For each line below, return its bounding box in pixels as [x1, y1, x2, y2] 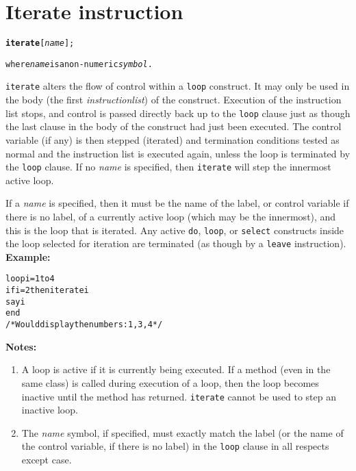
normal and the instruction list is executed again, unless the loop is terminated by [5, 146, 351, 160]
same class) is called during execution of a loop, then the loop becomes [21, 375, 319, 390]
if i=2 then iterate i [5, 285, 89, 296]
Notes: [5, 339, 37, 353]
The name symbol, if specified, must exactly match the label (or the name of [21, 425, 344, 440]
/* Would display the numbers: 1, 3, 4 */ [5, 320, 163, 330]
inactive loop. [21, 403, 78, 417]
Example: [5, 249, 51, 264]
